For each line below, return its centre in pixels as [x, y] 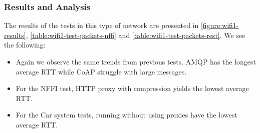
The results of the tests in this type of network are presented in [101, 25]
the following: [25, 45]
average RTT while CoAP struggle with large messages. [101, 71]
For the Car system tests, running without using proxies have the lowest [126, 115]
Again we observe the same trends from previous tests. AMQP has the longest [136, 61]
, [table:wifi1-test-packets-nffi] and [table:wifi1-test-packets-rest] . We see [136, 35]
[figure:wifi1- [220, 25]
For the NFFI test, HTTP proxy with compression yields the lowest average [132, 88]
